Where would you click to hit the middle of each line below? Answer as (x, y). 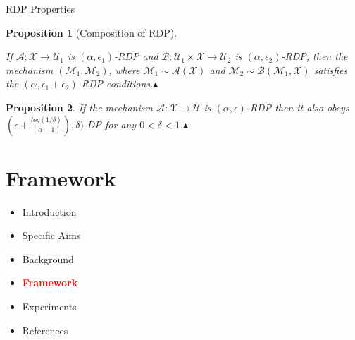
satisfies (331, 69)
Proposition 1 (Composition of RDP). (92, 32)
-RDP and (136, 56)
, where (124, 69)
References (45, 330)
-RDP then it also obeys (298, 107)
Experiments (49, 306)
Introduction (49, 211)
